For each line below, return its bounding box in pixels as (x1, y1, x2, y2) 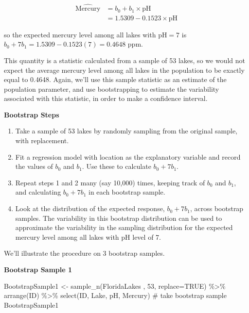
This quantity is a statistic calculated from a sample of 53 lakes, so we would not (4, 55, 245, 65)
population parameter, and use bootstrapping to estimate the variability (4, 83, 219, 94)
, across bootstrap (190, 203, 244, 214)
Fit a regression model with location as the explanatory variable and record (15, 151, 241, 162)
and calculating (15, 187, 61, 197)
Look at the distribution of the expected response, (15, 203, 165, 214)
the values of (15, 161, 53, 171)
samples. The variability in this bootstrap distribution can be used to (15, 213, 222, 223)
